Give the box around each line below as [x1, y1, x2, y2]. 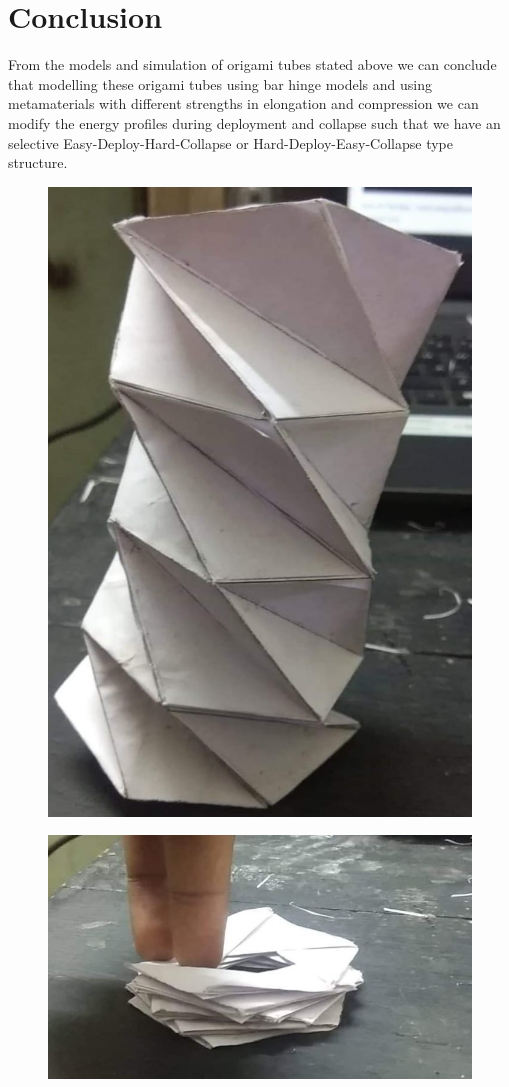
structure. [8, 152, 68, 173]
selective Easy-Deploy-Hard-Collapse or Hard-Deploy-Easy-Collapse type [8, 132, 453, 153]
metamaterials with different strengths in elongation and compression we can [8, 93, 479, 114]
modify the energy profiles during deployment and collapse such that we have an [8, 112, 501, 133]
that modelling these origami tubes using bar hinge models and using [8, 73, 432, 94]
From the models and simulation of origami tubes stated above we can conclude [8, 54, 497, 75]
